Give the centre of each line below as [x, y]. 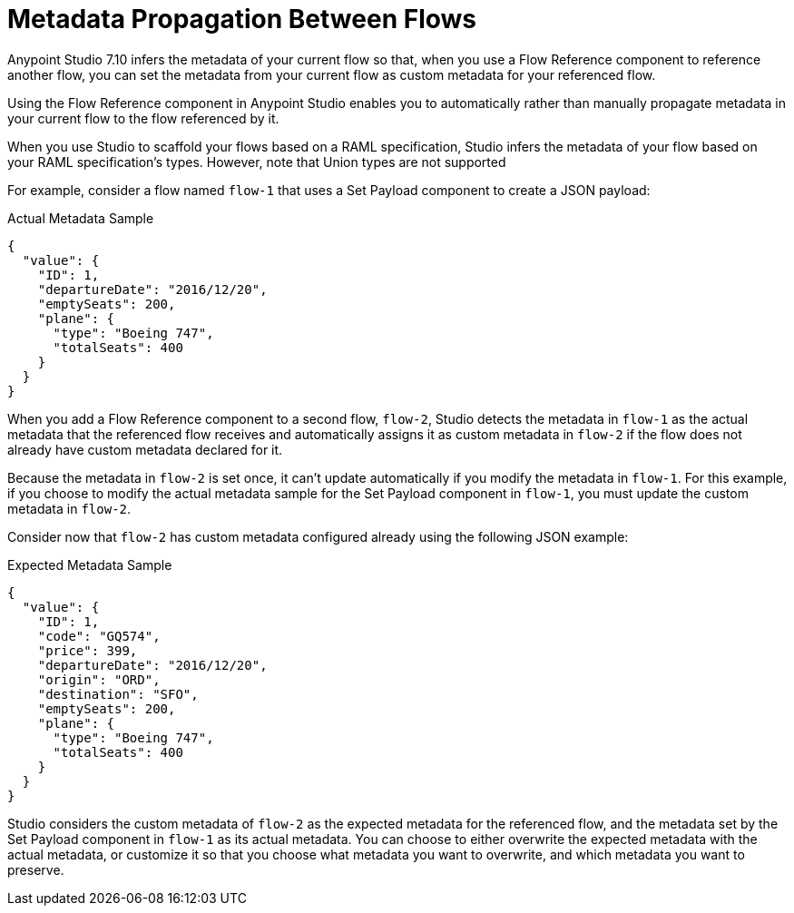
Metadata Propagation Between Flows [242, 19]
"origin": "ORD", [99, 679]
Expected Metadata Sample [90, 564]
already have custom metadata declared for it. [145, 449]
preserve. [36, 869]
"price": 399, [88, 650]
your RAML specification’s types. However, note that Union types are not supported [257, 162]
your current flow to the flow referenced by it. [143, 118]
